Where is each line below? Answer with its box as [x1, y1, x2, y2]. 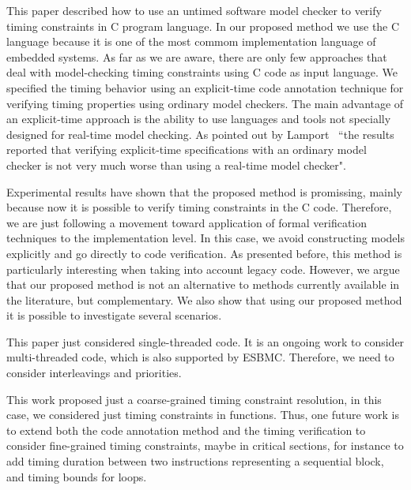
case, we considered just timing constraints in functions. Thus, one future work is [6, 406, 399, 423]
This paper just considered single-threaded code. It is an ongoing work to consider [6, 333, 405, 350]
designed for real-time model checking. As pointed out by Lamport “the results [6, 125, 394, 142]
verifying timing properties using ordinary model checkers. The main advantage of [6, 95, 404, 111]
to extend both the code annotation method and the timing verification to [6, 421, 366, 438]
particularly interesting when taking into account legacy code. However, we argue [6, 260, 400, 277]
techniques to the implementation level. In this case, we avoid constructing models [6, 230, 405, 246]
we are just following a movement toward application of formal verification [6, 214, 368, 230]
